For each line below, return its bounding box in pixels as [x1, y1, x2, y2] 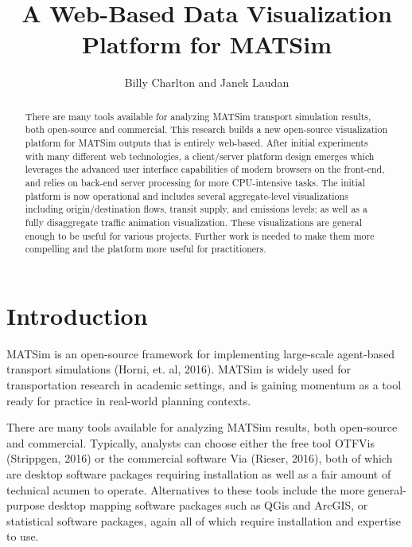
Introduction [6, 299, 148, 331]
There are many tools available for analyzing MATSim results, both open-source [6, 419, 398, 436]
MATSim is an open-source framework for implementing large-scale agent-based [6, 345, 395, 361]
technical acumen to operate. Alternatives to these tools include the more [6, 481, 364, 498]
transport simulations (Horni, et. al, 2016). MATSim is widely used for [6, 361, 352, 377]
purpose [6, 497, 45, 514]
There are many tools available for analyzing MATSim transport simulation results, [25, 109, 371, 123]
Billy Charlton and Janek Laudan [124, 74, 290, 91]
